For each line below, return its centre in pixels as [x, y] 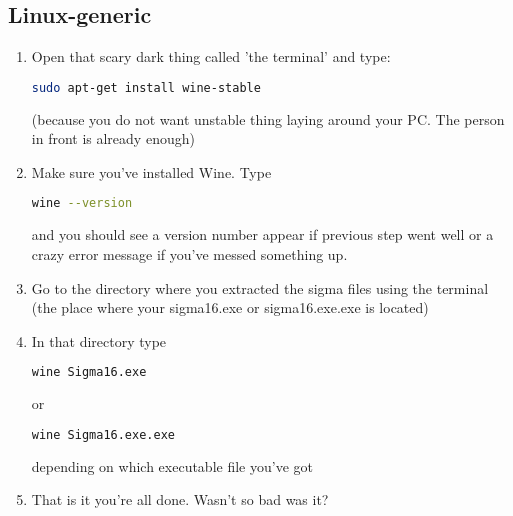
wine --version [82, 203]
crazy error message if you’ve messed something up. [189, 253]
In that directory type [99, 340]
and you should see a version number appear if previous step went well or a [262, 234]
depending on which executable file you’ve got [172, 465]
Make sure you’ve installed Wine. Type [151, 171]
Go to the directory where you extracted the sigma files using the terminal [260, 287]
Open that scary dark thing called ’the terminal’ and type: [211, 56]
